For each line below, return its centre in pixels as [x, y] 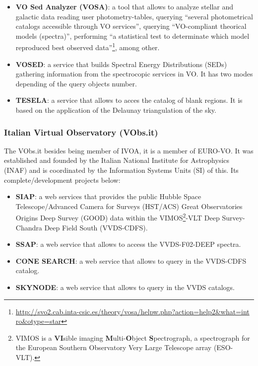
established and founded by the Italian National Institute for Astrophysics [117, 160]
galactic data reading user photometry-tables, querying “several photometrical [134, 16]
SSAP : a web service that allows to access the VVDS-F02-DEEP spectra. [128, 244]
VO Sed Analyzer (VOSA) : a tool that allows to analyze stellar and [125, 6]
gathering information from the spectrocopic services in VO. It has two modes [134, 74]
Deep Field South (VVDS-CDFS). [96, 227]
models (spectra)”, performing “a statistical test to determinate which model [132, 36]
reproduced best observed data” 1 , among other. [88, 47]
